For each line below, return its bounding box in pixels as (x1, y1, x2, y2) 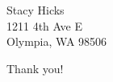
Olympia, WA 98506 (6, 33, 107, 50)
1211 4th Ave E (6, 17, 82, 34)
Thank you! (6, 59, 64, 76)
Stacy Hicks (6, 2, 65, 18)
